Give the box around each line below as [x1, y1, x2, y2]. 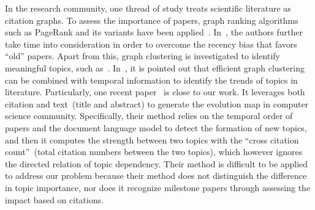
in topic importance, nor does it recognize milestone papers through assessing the [5, 181, 311, 194]
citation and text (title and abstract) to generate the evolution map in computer [5, 97, 309, 110]
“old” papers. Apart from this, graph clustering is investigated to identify [5, 49, 281, 62]
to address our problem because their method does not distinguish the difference [5, 169, 307, 182]
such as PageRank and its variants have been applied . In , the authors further [5, 26, 303, 38]
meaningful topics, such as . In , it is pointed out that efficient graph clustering [5, 61, 305, 74]
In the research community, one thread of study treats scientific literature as [5, 2, 291, 14]
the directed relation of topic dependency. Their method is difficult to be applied [5, 157, 308, 170]
